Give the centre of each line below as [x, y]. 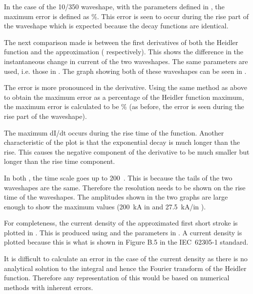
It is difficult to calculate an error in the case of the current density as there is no [126, 259]
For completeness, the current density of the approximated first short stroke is [121, 223]
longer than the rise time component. [60, 161]
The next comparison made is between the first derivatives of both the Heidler [121, 42]
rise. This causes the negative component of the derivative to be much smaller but [127, 151]
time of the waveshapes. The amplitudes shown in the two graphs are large [116, 197]
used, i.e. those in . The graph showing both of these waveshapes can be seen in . [125, 71]
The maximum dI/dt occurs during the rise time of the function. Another [114, 132]
